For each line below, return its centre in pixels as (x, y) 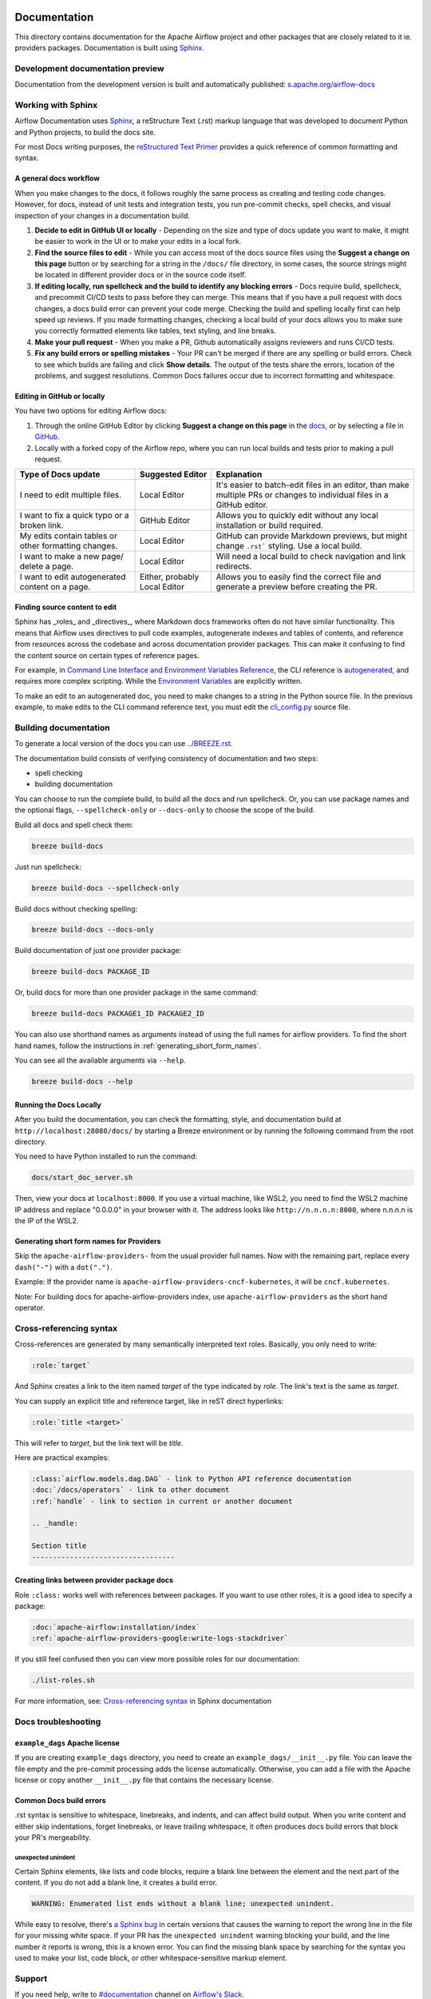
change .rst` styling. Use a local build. (289, 546)
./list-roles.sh (63, 1680)
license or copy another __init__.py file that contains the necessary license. (144, 1780)
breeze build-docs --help (82, 1082)
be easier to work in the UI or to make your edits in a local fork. (138, 241)
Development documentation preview (89, 68)
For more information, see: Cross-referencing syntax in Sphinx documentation (143, 1701)
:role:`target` (61, 1366)
